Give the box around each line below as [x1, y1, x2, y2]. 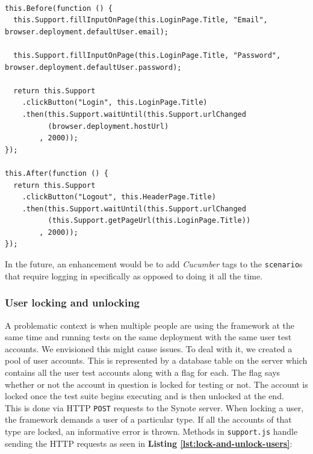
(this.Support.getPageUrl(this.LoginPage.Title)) [48, 216, 251, 225]
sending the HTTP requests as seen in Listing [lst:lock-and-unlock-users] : [5, 437, 293, 449]
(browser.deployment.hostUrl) [48, 122, 169, 131]
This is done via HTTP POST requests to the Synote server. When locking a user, [5, 401, 304, 414]
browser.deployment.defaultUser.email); [5, 27, 169, 36]
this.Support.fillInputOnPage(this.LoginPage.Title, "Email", [13, 16, 268, 25]
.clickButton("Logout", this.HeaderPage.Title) [22, 193, 216, 202]
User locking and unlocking [5, 295, 140, 310]
